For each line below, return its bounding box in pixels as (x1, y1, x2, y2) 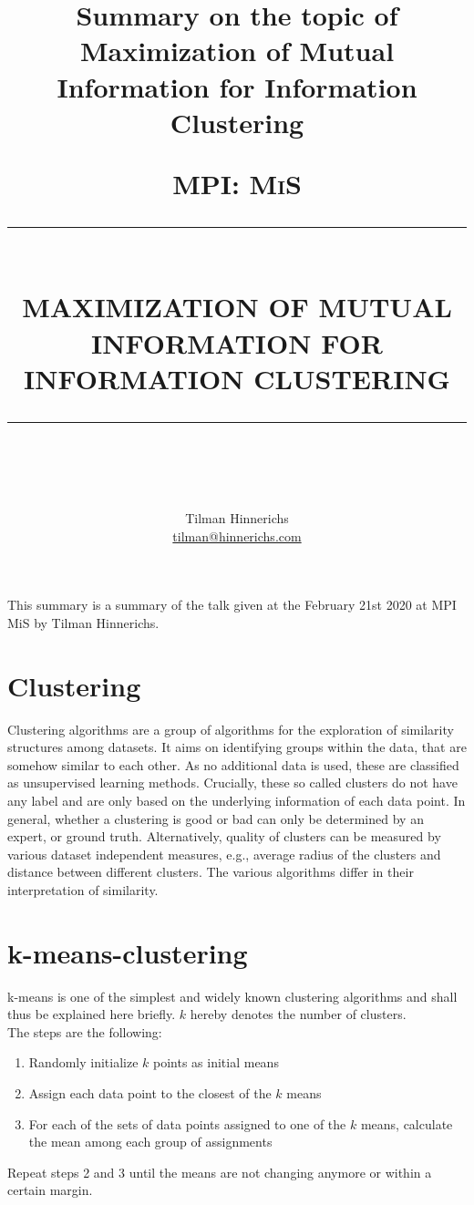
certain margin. (7, 1180, 93, 1200)
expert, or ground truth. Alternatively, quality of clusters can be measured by (7, 827, 441, 846)
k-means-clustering (7, 933, 248, 971)
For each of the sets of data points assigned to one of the (28, 1114, 346, 1133)
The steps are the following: (7, 1022, 162, 1041)
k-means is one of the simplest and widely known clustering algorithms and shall (7, 986, 458, 1005)
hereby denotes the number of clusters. (190, 1004, 407, 1024)
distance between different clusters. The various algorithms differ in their (7, 862, 414, 881)
